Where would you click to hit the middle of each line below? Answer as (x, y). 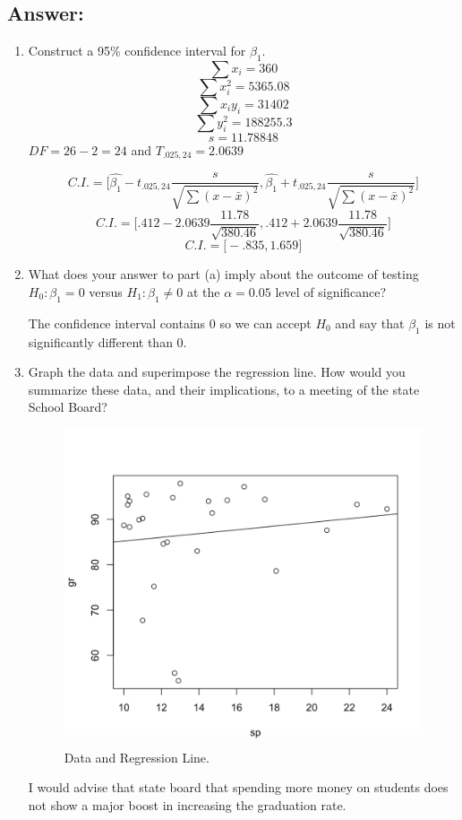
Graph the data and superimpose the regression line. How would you (217, 372)
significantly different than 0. (107, 341)
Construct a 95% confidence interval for (137, 51)
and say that (370, 323)
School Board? (68, 407)
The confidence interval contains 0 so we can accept (170, 323)
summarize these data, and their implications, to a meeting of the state (224, 389)
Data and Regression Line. (137, 757)
